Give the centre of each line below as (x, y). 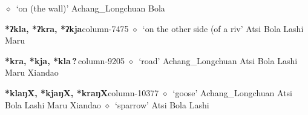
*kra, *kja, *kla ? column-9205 (65, 60)
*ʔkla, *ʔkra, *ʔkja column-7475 (67, 28)
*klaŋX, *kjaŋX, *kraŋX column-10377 (82, 92)
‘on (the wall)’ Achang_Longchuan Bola (90, 8)
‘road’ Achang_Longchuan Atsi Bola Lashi (218, 60)
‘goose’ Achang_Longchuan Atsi (232, 92)
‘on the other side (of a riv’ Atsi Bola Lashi (223, 28)
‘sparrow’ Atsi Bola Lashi (162, 104)
